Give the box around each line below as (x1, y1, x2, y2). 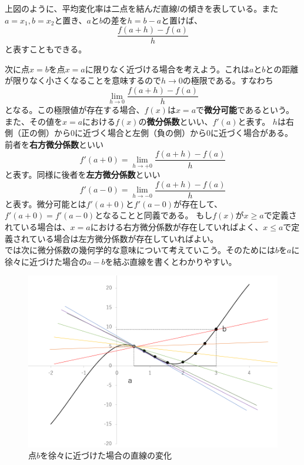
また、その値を (5, 115, 62, 127)
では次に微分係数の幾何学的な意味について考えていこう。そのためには (5, 244, 276, 256)
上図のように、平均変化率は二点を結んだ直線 (5, 2, 178, 14)
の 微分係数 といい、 (138, 115, 213, 127)
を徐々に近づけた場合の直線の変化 (40, 449, 172, 461)
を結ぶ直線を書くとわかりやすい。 (105, 255, 237, 267)
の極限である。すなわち (182, 74, 273, 87)
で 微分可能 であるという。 (196, 104, 295, 116)
